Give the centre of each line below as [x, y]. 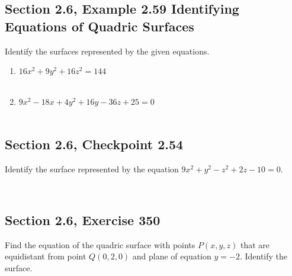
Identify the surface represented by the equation [92, 169]
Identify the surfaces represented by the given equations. [107, 51]
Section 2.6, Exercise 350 [83, 219]
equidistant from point [46, 256]
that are [255, 244]
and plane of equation [172, 256]
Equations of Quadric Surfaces [100, 26]
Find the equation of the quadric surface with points [100, 244]
